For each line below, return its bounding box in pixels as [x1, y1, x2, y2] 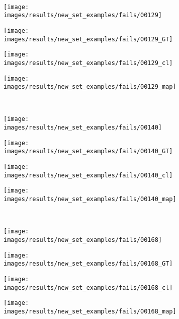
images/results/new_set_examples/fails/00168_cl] [4, 284, 173, 291]
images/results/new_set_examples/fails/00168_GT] [4, 260, 173, 268]
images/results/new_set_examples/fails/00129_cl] [4, 59, 173, 67]
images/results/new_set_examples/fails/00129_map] [4, 83, 176, 91]
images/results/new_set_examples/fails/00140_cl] [4, 171, 173, 179]
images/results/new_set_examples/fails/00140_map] [4, 196, 176, 203]
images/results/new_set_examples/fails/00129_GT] [4, 35, 173, 43]
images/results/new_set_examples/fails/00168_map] [4, 307, 176, 315]
